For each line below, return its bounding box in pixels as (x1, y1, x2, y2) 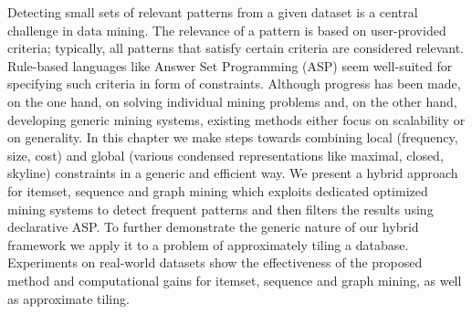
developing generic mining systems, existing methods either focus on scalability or (7, 110, 466, 129)
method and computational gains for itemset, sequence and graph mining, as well (7, 270, 462, 289)
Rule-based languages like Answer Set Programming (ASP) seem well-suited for (7, 56, 453, 75)
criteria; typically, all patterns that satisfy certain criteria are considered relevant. (7, 38, 465, 58)
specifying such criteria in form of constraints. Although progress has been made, (7, 74, 461, 93)
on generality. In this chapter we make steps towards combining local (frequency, (7, 128, 458, 147)
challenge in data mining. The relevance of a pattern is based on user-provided (7, 20, 446, 39)
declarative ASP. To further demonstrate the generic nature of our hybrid (7, 217, 419, 236)
